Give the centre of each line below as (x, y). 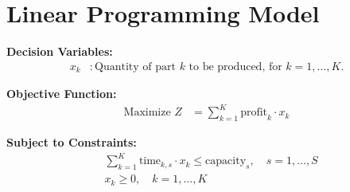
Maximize (147, 113)
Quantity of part (135, 67)
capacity (226, 161)
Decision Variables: (60, 51)
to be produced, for (235, 67)
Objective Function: (62, 94)
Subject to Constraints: (72, 142)
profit (254, 113)
